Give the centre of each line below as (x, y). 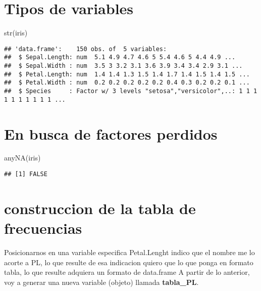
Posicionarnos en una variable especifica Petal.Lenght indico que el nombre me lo (129, 252)
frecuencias (43, 228)
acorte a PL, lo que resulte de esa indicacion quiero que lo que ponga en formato (129, 262)
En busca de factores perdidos (111, 133)
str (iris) (16, 33)
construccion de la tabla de (100, 208)
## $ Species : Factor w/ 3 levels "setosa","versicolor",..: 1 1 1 (131, 91)
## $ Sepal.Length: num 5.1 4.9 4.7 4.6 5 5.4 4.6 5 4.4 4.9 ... (120, 57)
